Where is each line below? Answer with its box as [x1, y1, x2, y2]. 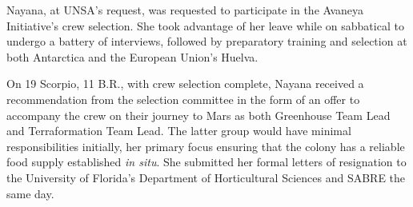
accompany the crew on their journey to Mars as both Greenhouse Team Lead [6, 106, 391, 123]
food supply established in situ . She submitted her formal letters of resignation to [6, 153, 407, 170]
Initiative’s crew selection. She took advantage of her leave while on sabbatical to [6, 17, 404, 34]
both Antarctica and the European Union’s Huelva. [6, 48, 259, 65]
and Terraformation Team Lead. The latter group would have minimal [6, 122, 351, 139]
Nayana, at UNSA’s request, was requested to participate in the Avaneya [6, 2, 364, 18]
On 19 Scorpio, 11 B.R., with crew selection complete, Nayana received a [6, 75, 364, 92]
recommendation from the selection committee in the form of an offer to [6, 90, 360, 107]
